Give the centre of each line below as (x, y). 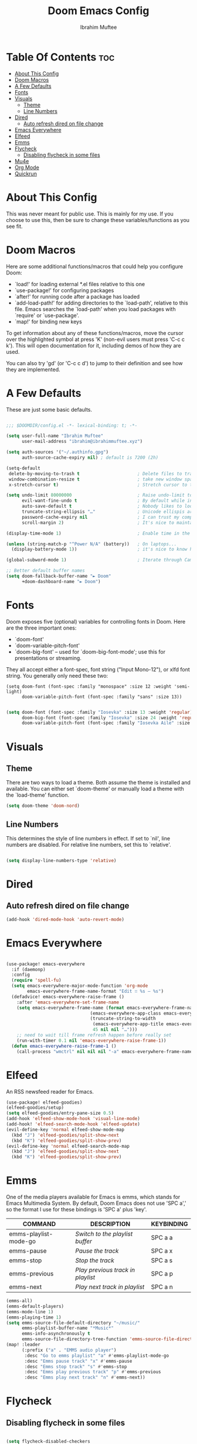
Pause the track (97, 1251)
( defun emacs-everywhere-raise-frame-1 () (64, 1046)
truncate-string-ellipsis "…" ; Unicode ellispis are (108, 512)
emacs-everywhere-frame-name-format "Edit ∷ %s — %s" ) (96, 991)
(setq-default (23, 468)
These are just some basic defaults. (49, 409)
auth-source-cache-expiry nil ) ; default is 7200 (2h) (90, 458)
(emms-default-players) (35, 1306)
